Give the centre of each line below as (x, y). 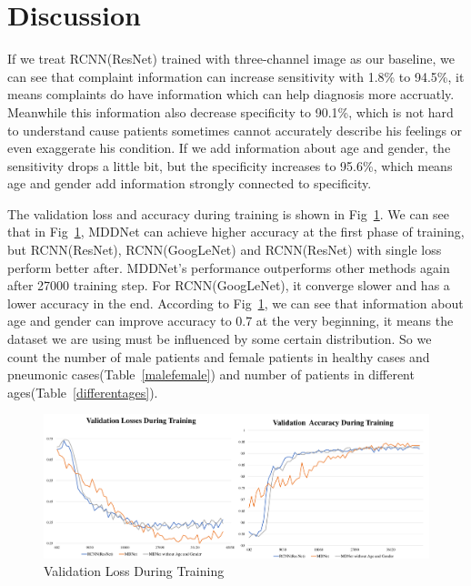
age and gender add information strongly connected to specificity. (190, 183)
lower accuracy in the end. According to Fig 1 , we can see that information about (235, 303)
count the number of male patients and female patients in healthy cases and (219, 356)
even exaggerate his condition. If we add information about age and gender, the (229, 148)
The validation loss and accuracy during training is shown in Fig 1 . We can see (229, 213)
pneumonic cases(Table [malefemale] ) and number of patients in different (211, 374)
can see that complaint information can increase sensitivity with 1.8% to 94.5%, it (236, 76)
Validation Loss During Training (134, 571)
